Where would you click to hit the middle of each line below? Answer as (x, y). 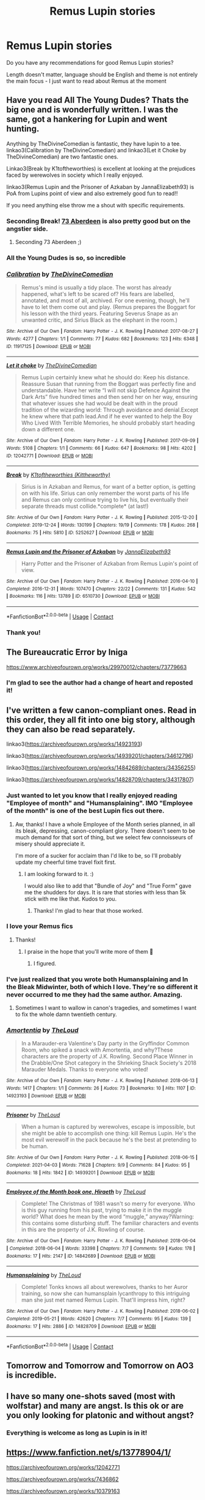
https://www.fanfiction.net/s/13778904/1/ (89, 1453)
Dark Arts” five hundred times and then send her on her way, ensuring (110, 397)
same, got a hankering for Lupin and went (87, 120)
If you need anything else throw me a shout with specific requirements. (95, 205)
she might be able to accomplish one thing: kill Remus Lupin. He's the (109, 1134)
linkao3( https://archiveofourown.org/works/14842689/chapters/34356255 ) (101, 768)
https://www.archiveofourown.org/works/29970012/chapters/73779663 (97, 667)
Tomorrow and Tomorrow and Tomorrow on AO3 (100, 1366)
